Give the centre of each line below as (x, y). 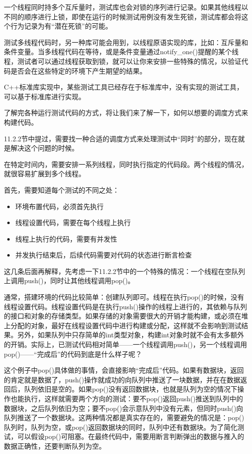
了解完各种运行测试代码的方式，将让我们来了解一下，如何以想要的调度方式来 (126, 113)
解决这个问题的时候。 (44, 148)
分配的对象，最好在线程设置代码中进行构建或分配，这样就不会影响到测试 (126, 325)
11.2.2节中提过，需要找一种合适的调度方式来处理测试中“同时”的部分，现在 (121, 138)
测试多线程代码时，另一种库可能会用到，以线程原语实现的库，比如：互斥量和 (126, 42)
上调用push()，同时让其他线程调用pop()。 (69, 280)
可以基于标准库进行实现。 (45, 96)
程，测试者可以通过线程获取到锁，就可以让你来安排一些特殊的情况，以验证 (123, 61)
